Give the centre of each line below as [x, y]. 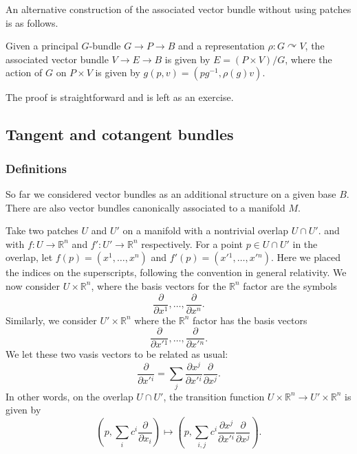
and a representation [221, 46]
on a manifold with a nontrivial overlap [206, 230]
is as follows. [32, 22]
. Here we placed [306, 257]
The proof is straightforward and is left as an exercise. [120, 97]
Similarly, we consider [51, 320]
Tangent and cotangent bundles [120, 134]
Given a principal [42, 46]
